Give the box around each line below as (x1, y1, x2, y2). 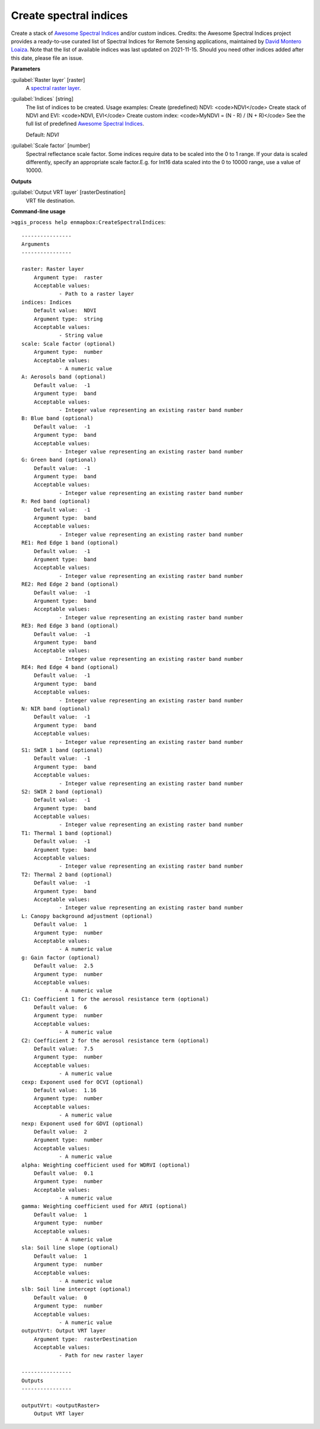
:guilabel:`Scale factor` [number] (11, 142, 91, 149)
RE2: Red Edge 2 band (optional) (21, 581, 119, 588)
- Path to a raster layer (59, 290, 135, 298)
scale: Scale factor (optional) (21, 340, 116, 347)
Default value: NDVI (33, 307, 97, 314)
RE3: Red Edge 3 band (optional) (21, 622, 119, 629)
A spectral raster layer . (25, 84, 81, 91)
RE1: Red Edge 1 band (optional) (21, 539, 119, 546)
